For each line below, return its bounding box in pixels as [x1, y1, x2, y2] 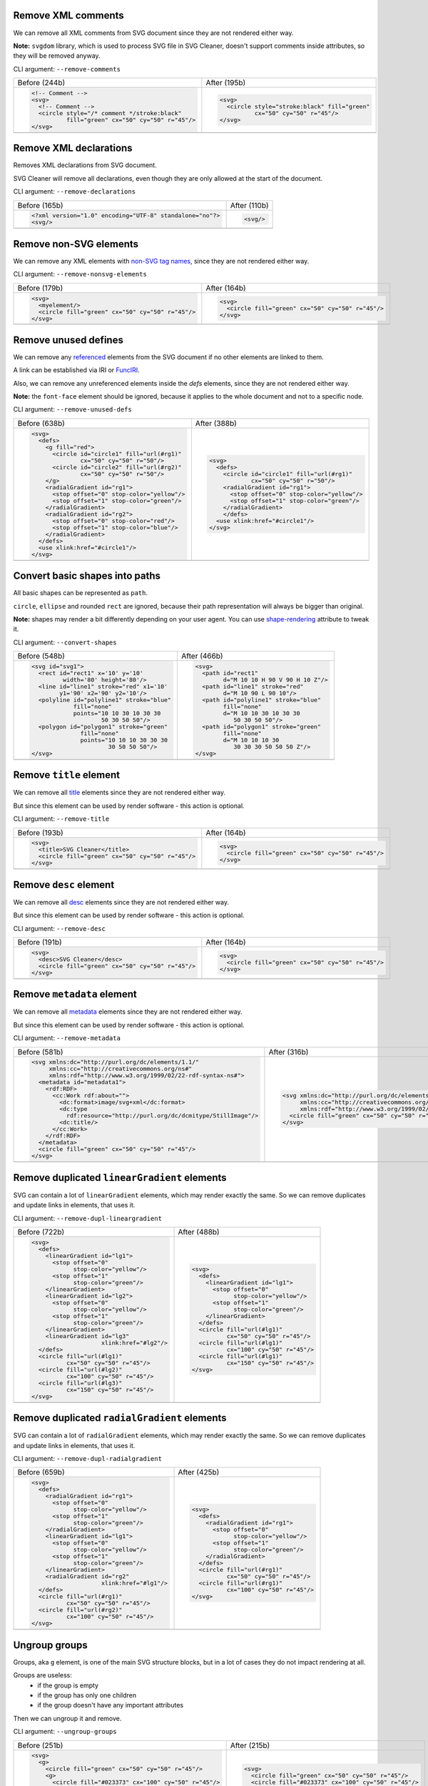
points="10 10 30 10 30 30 [73, 709, 161, 717]
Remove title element [13, 769, 121, 782]
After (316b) [268, 1047, 309, 1057]
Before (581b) [17, 1047, 63, 1057]
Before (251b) [17, 1740, 63, 1750]
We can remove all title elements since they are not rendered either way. [13, 788, 226, 797]
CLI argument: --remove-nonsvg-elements [13, 270, 148, 279]
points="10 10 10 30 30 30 [80, 737, 168, 744]
